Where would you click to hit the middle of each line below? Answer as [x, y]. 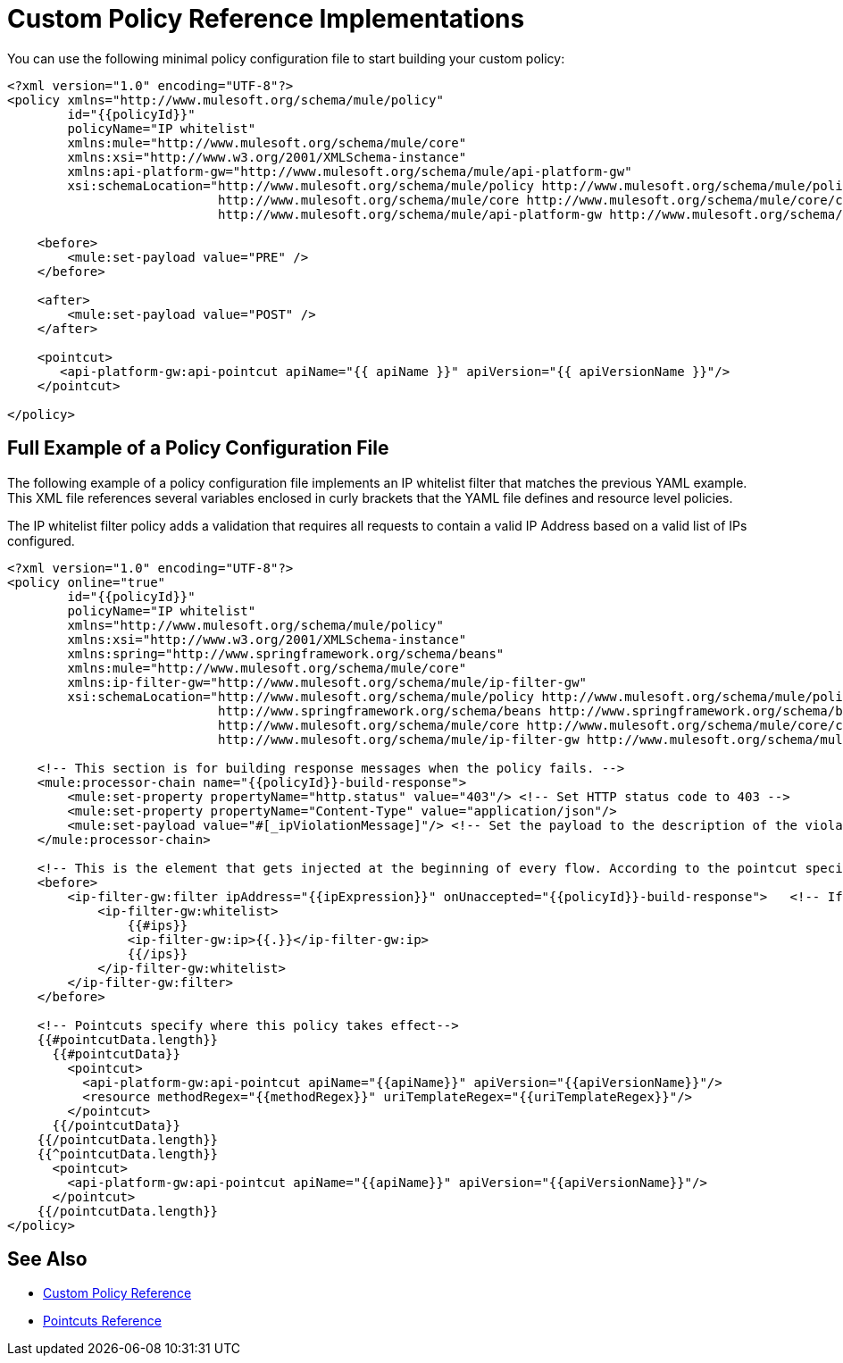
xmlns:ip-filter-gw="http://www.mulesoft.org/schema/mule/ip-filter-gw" [327, 682]
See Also [47, 1259]
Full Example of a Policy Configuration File [198, 448]
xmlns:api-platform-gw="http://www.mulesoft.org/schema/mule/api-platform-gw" [350, 171]
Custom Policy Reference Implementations [266, 19]
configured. [41, 540]
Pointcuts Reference [102, 1321]
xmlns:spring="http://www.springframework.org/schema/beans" [286, 653]
